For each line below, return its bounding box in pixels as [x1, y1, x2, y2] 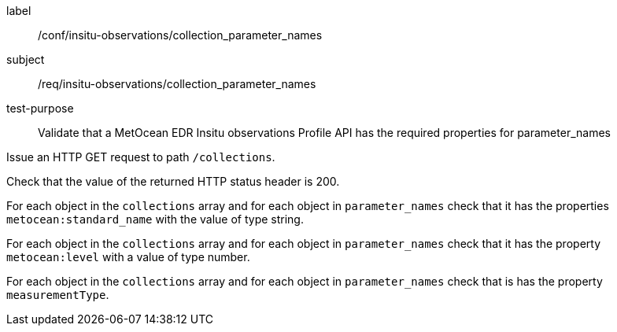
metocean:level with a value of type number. [6, 250, 250, 264]
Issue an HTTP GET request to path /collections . [6, 150, 275, 164]
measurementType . [6, 288, 109, 301]
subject [6, 53, 45, 66]
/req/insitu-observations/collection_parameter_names [38, 77, 316, 90]
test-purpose [6, 101, 74, 115]
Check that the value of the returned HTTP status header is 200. [6, 175, 340, 188]
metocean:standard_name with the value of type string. [6, 212, 304, 226]
